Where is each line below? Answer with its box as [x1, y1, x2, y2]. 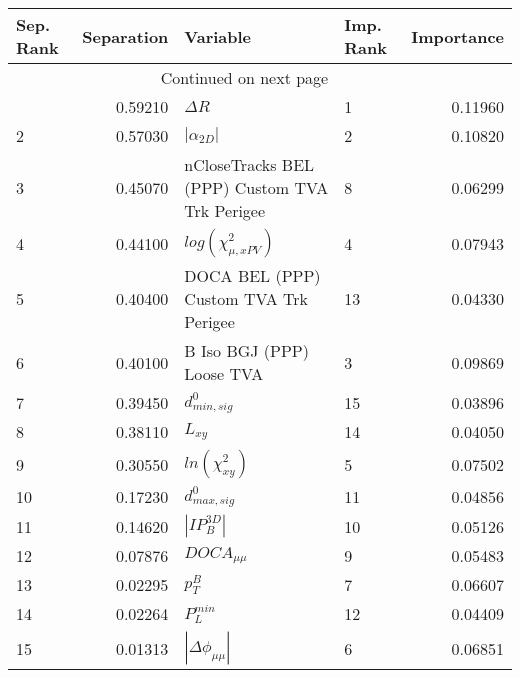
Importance [411, 24, 504, 48]
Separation [82, 24, 169, 48]
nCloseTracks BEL [184, 153, 315, 176]
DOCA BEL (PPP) [184, 264, 321, 287]
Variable [184, 24, 252, 48]
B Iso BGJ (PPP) [184, 339, 309, 362]
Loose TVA [184, 362, 264, 385]
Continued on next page [160, 66, 329, 89]
